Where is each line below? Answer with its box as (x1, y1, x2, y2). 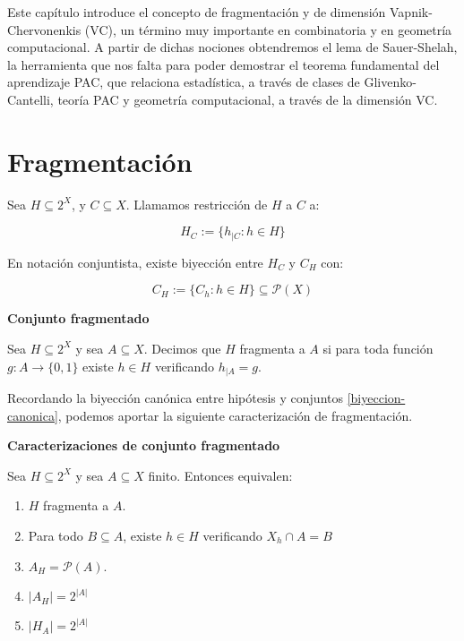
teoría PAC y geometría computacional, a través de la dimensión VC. (57, 90, 438, 108)
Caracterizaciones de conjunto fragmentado (7, 436, 280, 455)
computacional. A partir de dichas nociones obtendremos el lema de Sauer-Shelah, (7, 38, 458, 56)
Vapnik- (390, 3, 433, 21)
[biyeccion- (347, 388, 406, 406)
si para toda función (322, 338, 434, 357)
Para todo (28, 526, 83, 544)
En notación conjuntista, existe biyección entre (7, 252, 263, 271)
